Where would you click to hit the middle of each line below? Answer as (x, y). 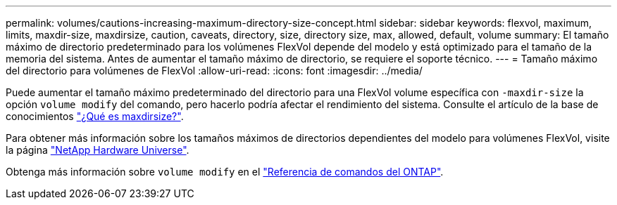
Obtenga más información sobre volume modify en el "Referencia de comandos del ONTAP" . (225, 172)
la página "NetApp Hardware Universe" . (98, 150)
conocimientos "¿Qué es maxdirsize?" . (95, 116)
